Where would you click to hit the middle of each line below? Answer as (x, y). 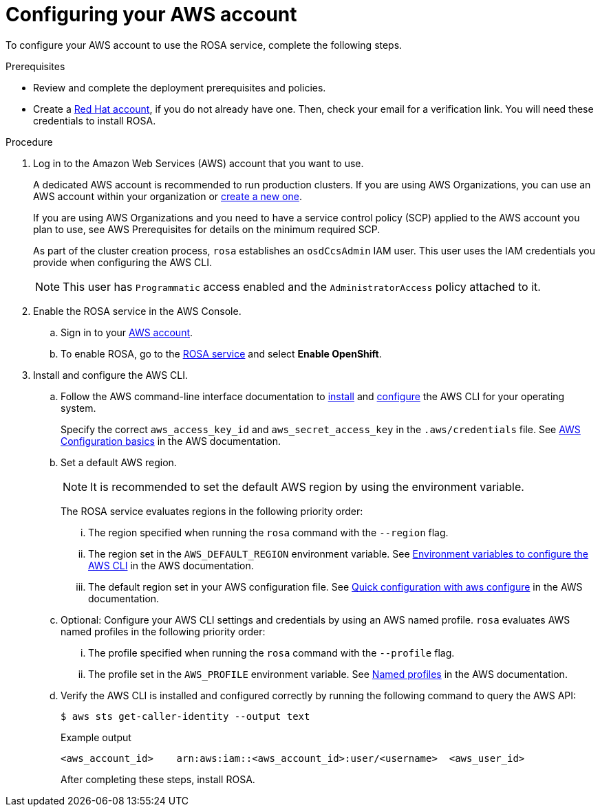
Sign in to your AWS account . (127, 332)
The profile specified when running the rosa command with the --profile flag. (271, 652)
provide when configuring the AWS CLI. (122, 262)
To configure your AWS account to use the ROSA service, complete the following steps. (204, 45)
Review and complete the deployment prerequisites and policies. (180, 87)
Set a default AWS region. (119, 462)
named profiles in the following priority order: (163, 631)
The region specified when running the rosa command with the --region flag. (268, 532)
